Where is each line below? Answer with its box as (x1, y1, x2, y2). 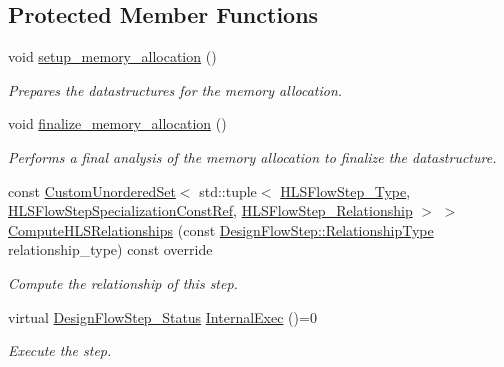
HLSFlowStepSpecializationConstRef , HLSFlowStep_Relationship (8, 200, 413, 221)
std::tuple (199, 180, 257, 201)
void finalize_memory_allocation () (8, 113, 227, 134)
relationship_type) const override (8, 239, 213, 260)
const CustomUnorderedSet (8, 180, 176, 201)
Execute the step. (8, 340, 112, 361)
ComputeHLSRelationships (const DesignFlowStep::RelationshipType (8, 219, 434, 240)
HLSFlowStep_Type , (280, 180, 411, 201)
